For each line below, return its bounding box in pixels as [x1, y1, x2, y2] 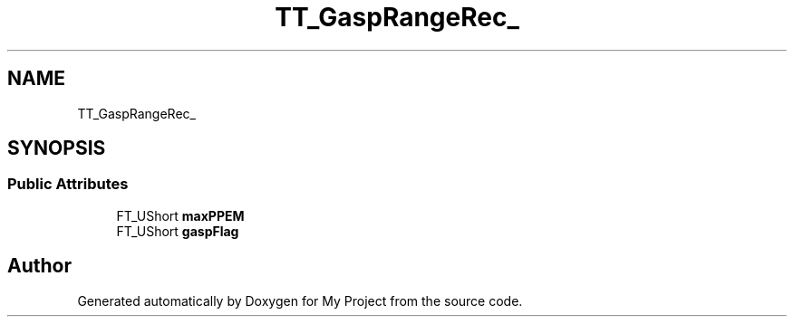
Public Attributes [7, 175, 129, 194]
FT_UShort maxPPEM [116, 207, 245, 224]
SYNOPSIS [7, 137, 106, 160]
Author [7, 254, 72, 278]
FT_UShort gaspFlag [116, 223, 239, 239]
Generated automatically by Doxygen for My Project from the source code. [77, 292, 523, 309]
